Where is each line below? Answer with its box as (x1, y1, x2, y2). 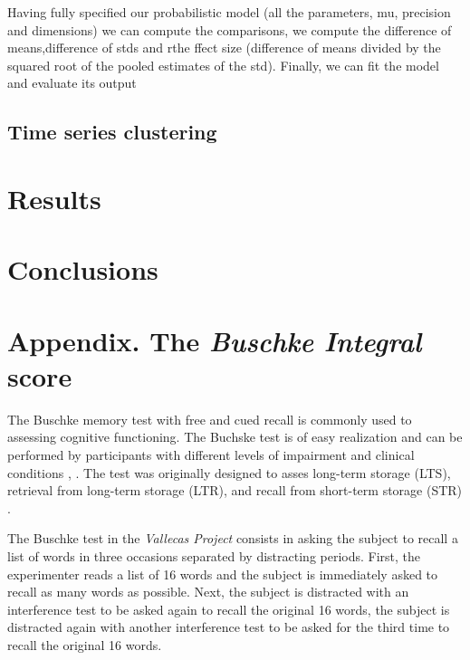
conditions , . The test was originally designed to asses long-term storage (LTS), (7, 463, 451, 482)
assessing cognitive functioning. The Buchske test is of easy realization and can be (7, 427, 463, 446)
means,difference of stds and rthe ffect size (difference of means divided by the (7, 38, 441, 57)
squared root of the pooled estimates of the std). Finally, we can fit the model (7, 55, 439, 74)
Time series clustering (7, 118, 217, 146)
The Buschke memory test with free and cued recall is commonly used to (7, 409, 412, 428)
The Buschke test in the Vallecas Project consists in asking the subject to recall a (7, 529, 458, 548)
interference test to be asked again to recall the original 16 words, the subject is (7, 599, 450, 618)
